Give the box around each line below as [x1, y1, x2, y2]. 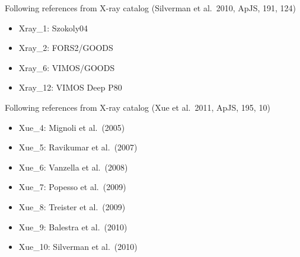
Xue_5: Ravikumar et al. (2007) [18, 141, 138, 153]
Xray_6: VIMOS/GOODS [18, 61, 115, 73]
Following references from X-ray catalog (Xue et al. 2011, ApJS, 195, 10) [5, 101, 270, 113]
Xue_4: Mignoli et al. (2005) [18, 121, 125, 133]
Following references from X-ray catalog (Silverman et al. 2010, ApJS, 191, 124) [5, 2, 296, 14]
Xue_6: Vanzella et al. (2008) [18, 160, 128, 173]
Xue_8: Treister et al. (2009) [18, 200, 126, 213]
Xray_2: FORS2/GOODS [18, 41, 113, 54]
